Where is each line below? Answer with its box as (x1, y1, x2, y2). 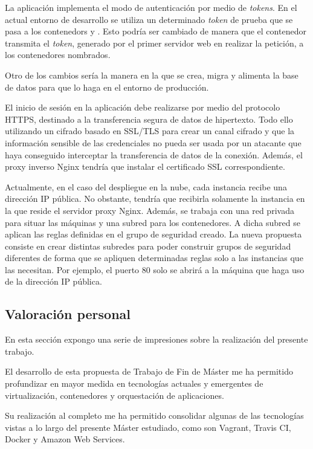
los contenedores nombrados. (5, 48, 111, 61)
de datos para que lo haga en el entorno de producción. (5, 80, 209, 93)
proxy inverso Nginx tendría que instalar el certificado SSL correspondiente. (5, 160, 285, 173)
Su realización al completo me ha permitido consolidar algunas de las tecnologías (5, 409, 304, 422)
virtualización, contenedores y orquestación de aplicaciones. (5, 389, 224, 401)
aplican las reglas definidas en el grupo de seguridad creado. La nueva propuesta (5, 228, 302, 241)
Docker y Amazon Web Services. (5, 433, 125, 445)
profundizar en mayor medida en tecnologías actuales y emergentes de (5, 377, 263, 390)
